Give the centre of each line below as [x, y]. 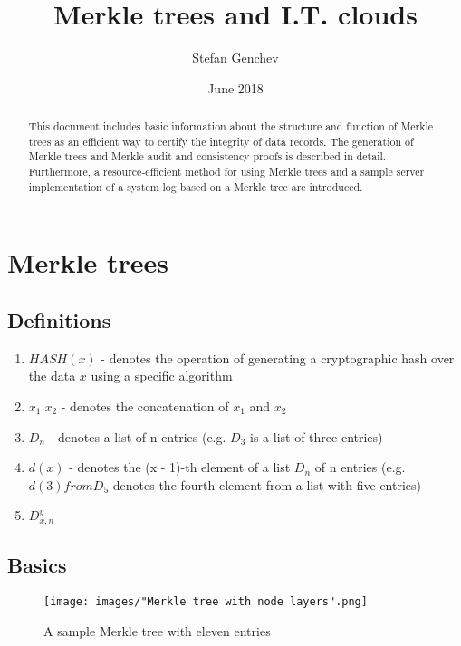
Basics [37, 565]
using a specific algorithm [162, 376]
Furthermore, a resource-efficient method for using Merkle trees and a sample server [226, 172]
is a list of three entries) [317, 436]
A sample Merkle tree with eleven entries [157, 630]
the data [52, 376]
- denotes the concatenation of [145, 405]
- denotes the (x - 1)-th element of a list [180, 467]
